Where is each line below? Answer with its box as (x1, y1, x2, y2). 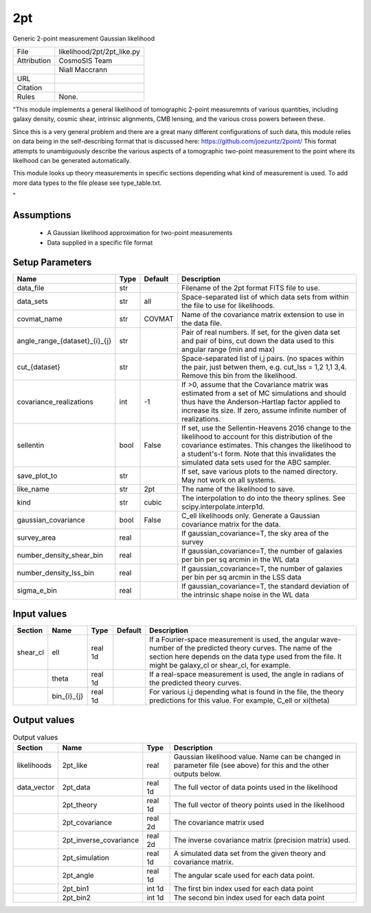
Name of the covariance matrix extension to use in (181, 309, 345, 319)
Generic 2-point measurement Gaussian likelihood (12, 34, 155, 43)
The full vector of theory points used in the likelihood (173, 800, 345, 810)
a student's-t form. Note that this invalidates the (181, 449, 337, 459)
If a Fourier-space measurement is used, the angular (148, 635, 319, 644)
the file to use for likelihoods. (181, 300, 276, 310)
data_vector (16, 782, 55, 792)
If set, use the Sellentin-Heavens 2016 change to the (181, 423, 352, 432)
